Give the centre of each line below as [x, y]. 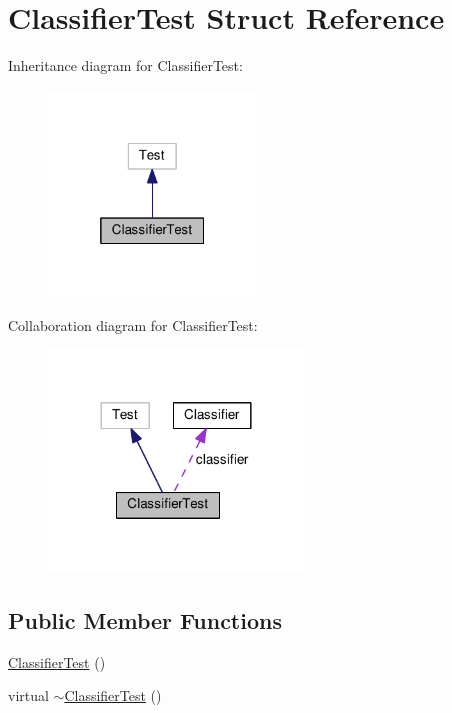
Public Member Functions [145, 620]
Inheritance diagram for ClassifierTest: [125, 65]
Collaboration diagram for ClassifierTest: [133, 324]
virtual [28, 695]
